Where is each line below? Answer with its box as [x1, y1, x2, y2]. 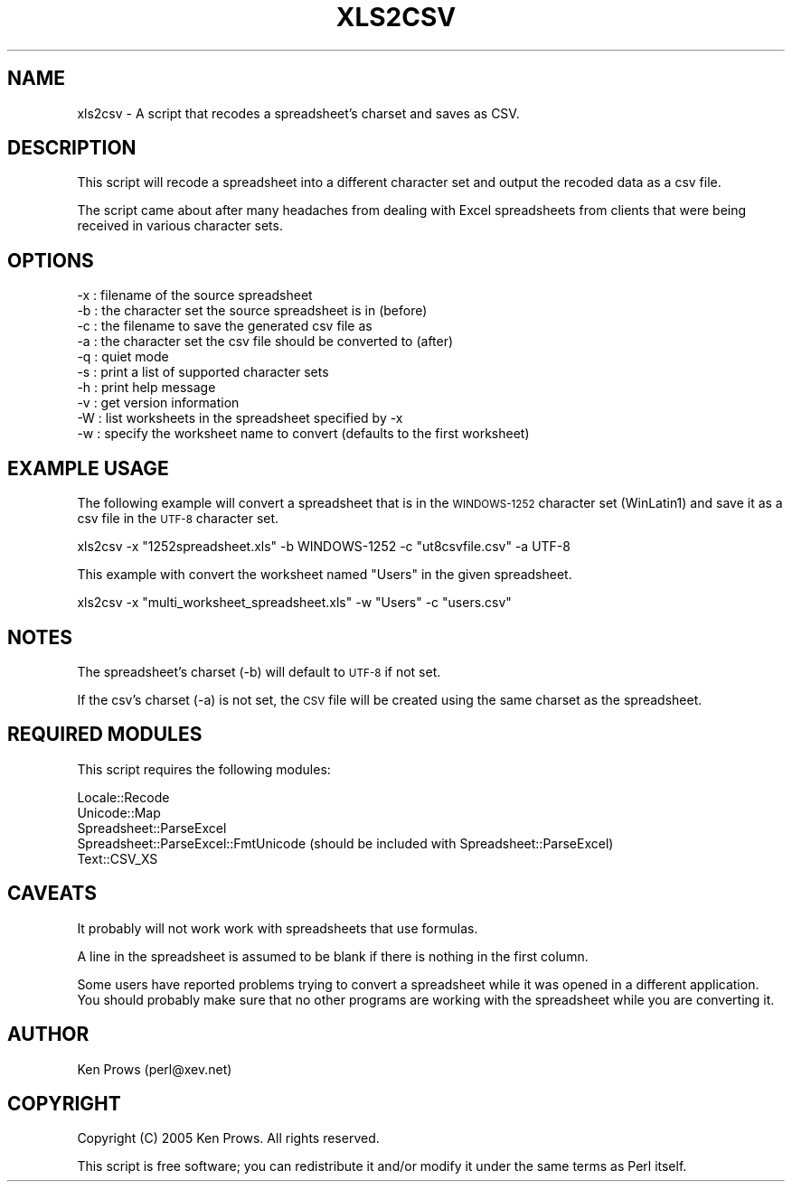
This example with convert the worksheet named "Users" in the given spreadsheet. [77, 566, 572, 583]
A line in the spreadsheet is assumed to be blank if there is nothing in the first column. [77, 948, 589, 964]
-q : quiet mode [77, 349, 169, 365]
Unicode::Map [77, 804, 161, 820]
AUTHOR [7, 1023, 90, 1046]
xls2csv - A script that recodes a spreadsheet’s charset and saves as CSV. [77, 105, 520, 121]
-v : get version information [77, 395, 240, 411]
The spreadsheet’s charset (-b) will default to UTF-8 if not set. [77, 663, 441, 679]
